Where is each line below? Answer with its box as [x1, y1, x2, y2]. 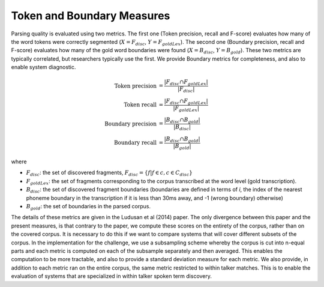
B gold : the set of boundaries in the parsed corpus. [26, 203, 151, 211]
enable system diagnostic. [11, 64, 76, 71]
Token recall [124, 101, 157, 108]
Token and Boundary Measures [11, 9, 170, 22]
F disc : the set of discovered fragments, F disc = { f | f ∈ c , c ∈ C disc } [26, 169, 193, 178]
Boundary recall [114, 139, 157, 147]
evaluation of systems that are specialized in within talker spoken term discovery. [11, 273, 212, 280]
